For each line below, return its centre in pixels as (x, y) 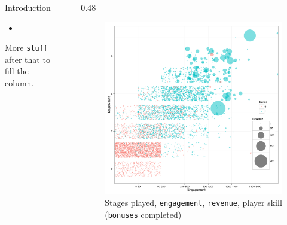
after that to (28, 59)
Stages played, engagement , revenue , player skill (193, 202)
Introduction (28, 7)
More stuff (27, 48)
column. (19, 83)
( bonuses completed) (143, 214)
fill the (17, 71)
